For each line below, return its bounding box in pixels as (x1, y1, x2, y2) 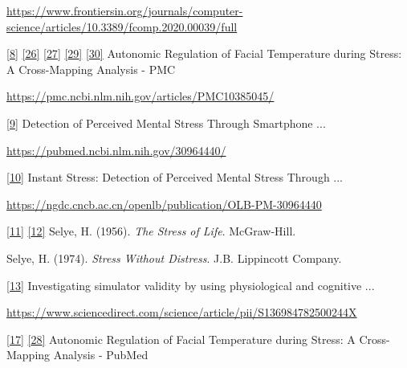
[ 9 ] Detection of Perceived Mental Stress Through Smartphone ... (6, 114, 326, 131)
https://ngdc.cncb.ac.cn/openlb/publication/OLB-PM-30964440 (6, 195, 322, 212)
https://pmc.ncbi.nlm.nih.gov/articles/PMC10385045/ (6, 88, 275, 104)
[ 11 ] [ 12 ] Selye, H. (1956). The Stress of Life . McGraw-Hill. (6, 223, 296, 239)
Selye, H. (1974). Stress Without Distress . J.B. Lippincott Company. (6, 249, 342, 266)
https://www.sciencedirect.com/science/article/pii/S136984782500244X (6, 304, 357, 321)
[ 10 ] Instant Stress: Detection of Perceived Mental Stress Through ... (6, 169, 344, 186)
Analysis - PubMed (53, 346, 149, 363)
